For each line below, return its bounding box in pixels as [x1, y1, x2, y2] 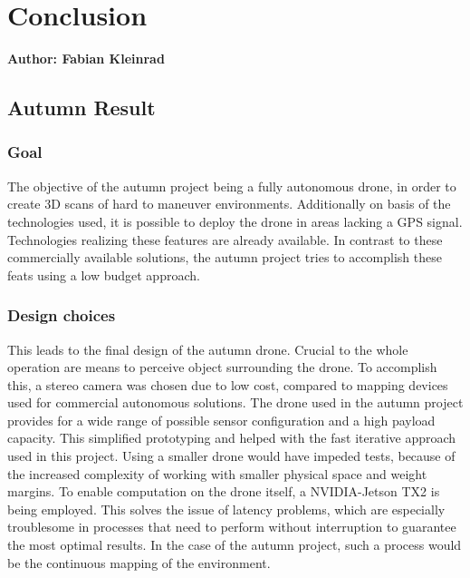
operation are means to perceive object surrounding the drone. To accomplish [7, 358, 437, 377]
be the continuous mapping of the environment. [7, 553, 271, 572]
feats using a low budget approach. [7, 265, 200, 284]
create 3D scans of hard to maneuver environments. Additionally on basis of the [7, 194, 451, 213]
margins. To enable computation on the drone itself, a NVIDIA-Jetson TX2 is [7, 482, 440, 501]
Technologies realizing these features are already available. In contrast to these [7, 230, 443, 249]
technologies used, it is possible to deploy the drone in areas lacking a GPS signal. [7, 211, 463, 230]
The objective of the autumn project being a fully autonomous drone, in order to [7, 176, 456, 195]
